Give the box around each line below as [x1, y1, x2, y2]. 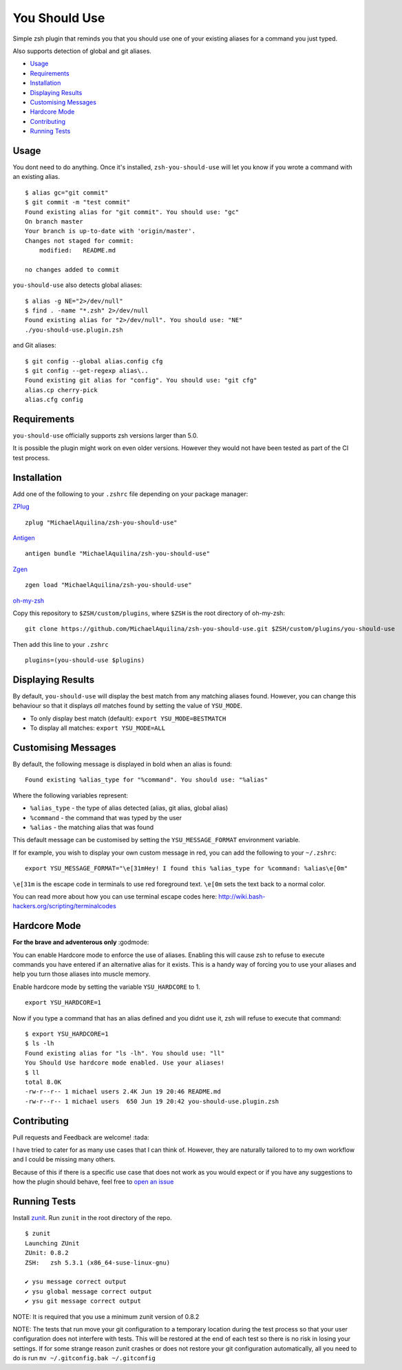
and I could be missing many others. [12, 1155, 116, 1164]
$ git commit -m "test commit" [25, 198, 131, 206]
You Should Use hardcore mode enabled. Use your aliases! [25, 1059, 225, 1067]
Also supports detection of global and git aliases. [12, 47, 151, 55]
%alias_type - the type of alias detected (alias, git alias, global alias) [30, 804, 229, 812]
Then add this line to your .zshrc [12, 640, 109, 648]
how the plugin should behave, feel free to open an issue [12, 1177, 174, 1186]
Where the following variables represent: [12, 791, 129, 800]
